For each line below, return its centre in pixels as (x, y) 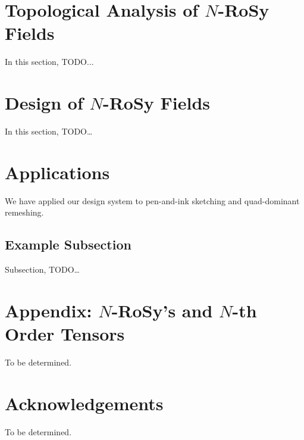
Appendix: (48, 310)
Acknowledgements (84, 403)
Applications (57, 172)
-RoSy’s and (162, 310)
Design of (44, 103)
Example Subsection (68, 244)
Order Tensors (65, 334)
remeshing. (24, 212)
